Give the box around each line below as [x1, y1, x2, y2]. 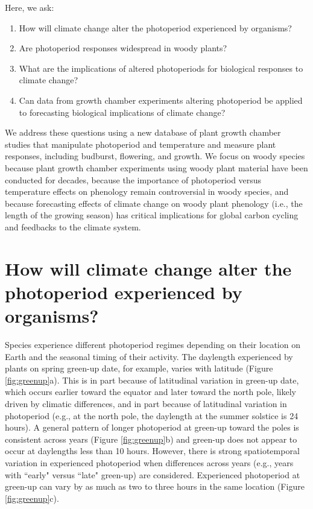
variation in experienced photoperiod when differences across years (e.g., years [5, 456, 294, 469]
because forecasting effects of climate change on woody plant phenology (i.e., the [5, 197, 303, 209]
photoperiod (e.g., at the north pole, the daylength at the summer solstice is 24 [5, 409, 299, 422]
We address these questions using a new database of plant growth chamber [5, 126, 281, 139]
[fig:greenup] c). [5, 492, 59, 504]
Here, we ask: [5, 1, 54, 13]
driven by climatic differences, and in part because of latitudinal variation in [5, 397, 287, 409]
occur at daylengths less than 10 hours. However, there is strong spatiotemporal [5, 444, 300, 457]
